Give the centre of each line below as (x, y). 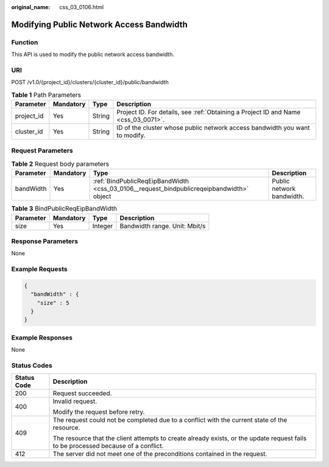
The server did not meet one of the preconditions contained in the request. (160, 454)
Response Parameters (45, 241)
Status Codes (32, 365)
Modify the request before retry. (99, 412)
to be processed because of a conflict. (108, 446)
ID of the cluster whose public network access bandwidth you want (213, 128)
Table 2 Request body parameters (60, 164)
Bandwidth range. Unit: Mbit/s (163, 226)
